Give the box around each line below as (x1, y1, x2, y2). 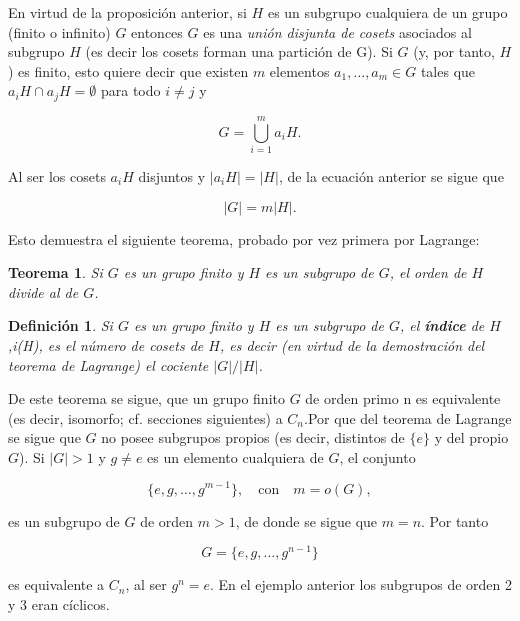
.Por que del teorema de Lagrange (304, 407, 512, 428)
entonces (131, 21, 183, 42)
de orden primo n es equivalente (305, 388, 501, 409)
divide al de (8, 281, 79, 302)
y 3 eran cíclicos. (8, 593, 110, 614)
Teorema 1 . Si (8, 262, 103, 283)
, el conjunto (339, 446, 416, 467)
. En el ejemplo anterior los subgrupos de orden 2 (210, 574, 512, 595)
